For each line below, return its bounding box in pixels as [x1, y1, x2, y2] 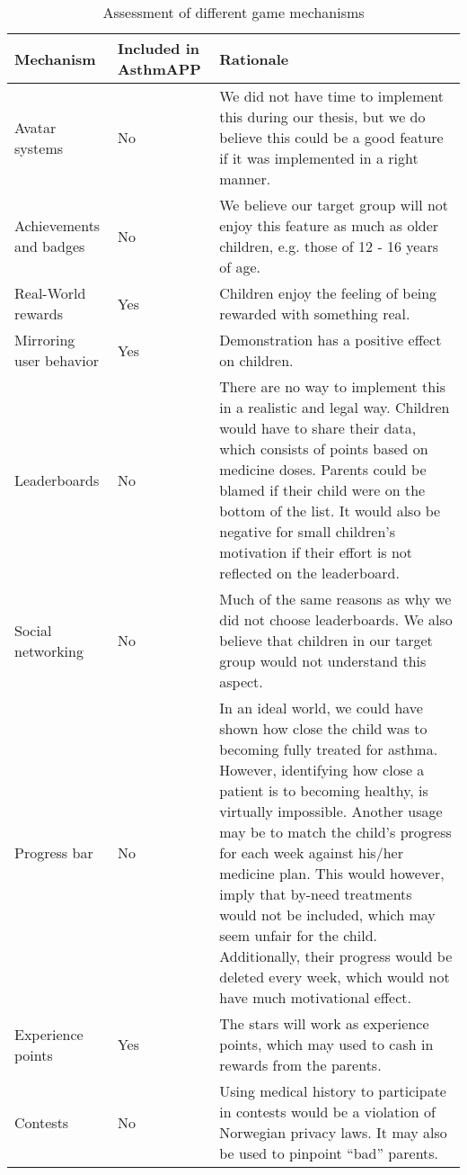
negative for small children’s [219, 521, 396, 542]
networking [14, 640, 84, 661]
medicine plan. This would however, [219, 863, 445, 883]
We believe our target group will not [219, 194, 449, 215]
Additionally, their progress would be [219, 946, 453, 966]
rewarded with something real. [219, 303, 410, 324]
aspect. [219, 671, 263, 692]
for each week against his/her [219, 842, 403, 863]
